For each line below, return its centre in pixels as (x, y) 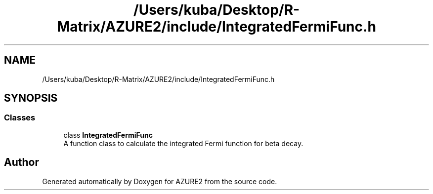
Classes (20, 118)
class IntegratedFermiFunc (108, 135)
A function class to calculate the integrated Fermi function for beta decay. (183, 143)
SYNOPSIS (31, 98)
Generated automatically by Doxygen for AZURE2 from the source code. (160, 181)
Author (22, 162)
